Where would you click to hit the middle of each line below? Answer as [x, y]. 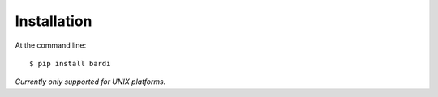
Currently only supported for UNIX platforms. [90, 82]
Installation [54, 21]
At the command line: [51, 45]
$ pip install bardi [70, 63]
